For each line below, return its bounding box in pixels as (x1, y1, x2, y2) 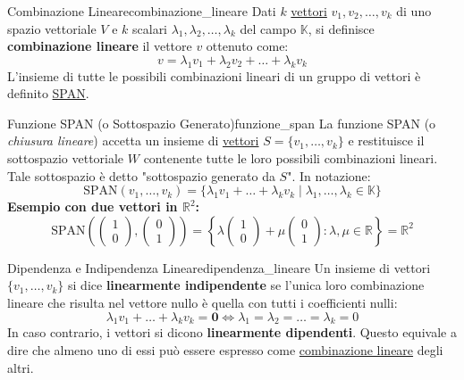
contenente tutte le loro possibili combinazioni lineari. (143, 148, 438, 167)
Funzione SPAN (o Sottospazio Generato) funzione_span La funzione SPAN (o (7, 113, 436, 132)
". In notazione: (287, 166, 371, 185)
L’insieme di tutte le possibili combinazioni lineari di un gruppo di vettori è (7, 66, 421, 85)
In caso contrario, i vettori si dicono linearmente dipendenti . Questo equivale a (7, 323, 457, 342)
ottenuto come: (206, 37, 289, 55)
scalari (132, 19, 168, 37)
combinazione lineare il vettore (7, 37, 192, 55)
